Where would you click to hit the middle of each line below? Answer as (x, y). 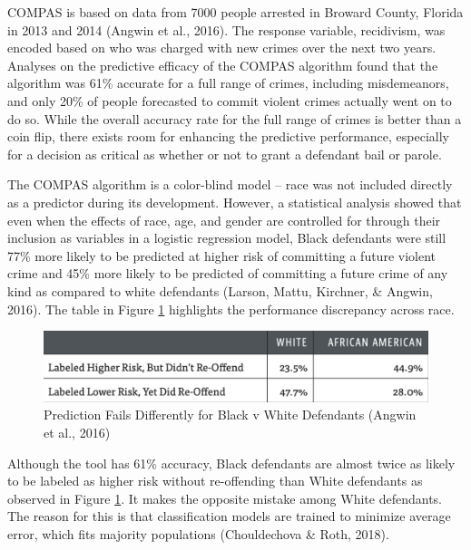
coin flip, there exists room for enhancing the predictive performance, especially (228, 136)
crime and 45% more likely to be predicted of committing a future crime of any (228, 273)
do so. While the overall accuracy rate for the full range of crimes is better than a (235, 118)
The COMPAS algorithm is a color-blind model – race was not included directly (230, 184)
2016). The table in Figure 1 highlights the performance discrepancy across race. (231, 309)
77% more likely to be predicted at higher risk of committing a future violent (221, 255)
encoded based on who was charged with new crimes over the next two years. (222, 48)
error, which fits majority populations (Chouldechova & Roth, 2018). (198, 533)
